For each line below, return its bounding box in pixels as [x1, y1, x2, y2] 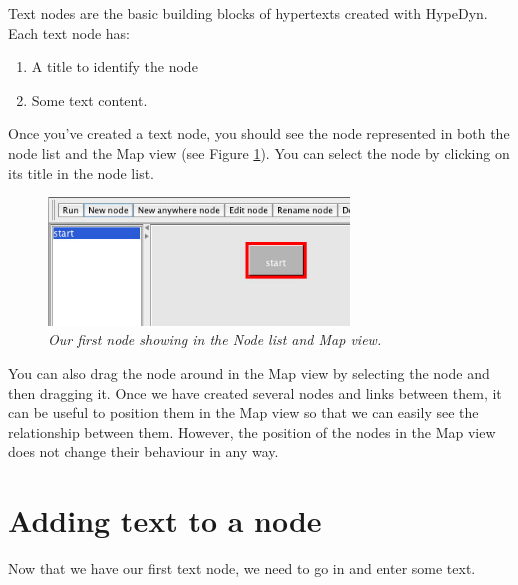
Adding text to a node [8, 500, 322, 541]
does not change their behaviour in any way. [8, 441, 279, 462]
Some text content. [31, 89, 148, 110]
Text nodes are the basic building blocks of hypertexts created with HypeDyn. [8, 3, 488, 23]
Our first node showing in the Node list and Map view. [48, 329, 382, 350]
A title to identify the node [31, 56, 198, 77]
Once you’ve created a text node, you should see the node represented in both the [8, 123, 510, 144]
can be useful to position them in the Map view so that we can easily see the [8, 402, 479, 423]
